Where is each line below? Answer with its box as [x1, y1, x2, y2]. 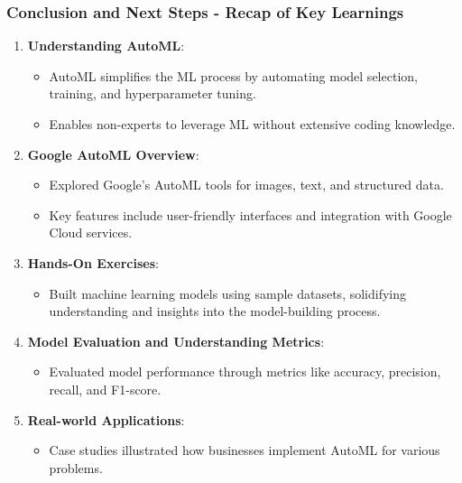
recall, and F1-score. [49, 379, 162, 398]
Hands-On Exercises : [27, 253, 159, 272]
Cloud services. [49, 223, 133, 242]
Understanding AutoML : [27, 36, 185, 55]
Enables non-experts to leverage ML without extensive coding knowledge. [49, 115, 456, 133]
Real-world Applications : [27, 410, 185, 429]
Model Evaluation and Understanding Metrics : [27, 331, 325, 350]
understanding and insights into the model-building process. [49, 302, 381, 320]
